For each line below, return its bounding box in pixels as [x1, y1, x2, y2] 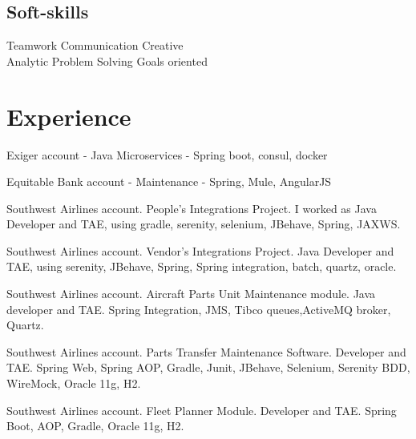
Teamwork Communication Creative [6, 37, 184, 54]
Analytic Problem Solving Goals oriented [6, 52, 208, 69]
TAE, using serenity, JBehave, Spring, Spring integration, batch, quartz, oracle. [6, 258, 397, 275]
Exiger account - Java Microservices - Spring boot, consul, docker [6, 146, 328, 163]
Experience [6, 99, 131, 132]
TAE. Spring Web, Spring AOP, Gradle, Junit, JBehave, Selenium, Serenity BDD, [6, 359, 410, 376]
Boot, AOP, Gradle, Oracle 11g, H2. [6, 417, 184, 434]
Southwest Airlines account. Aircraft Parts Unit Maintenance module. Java [6, 285, 376, 302]
